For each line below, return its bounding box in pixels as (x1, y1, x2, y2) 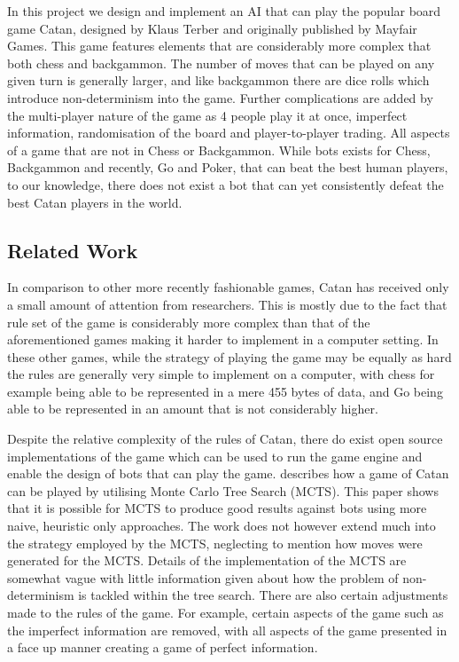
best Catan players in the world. (7, 193, 183, 211)
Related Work (7, 236, 138, 264)
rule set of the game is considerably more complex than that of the (7, 312, 370, 331)
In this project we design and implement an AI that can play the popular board (7, 2, 441, 20)
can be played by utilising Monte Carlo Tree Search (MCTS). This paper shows (7, 481, 439, 500)
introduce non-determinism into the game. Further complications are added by (7, 88, 433, 106)
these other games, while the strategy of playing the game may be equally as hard (7, 347, 452, 366)
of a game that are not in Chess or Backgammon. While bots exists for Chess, (7, 140, 431, 159)
